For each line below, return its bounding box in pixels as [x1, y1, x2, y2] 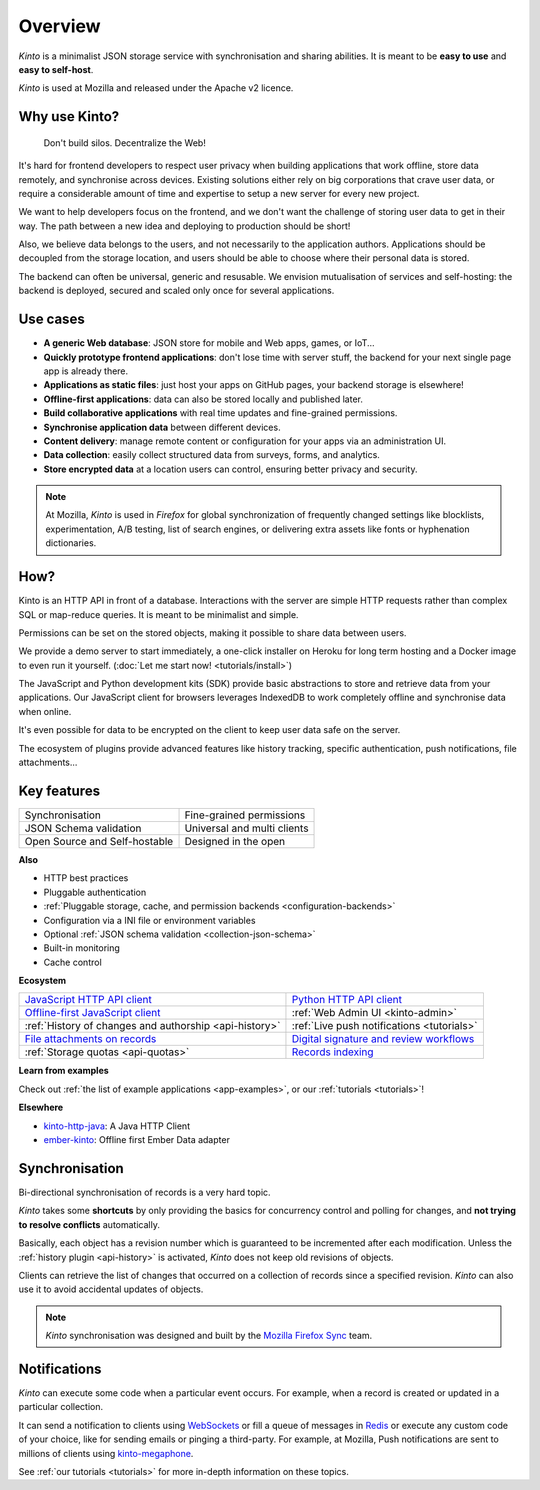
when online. [18, 705, 72, 717]
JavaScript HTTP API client [24, 993, 152, 1007]
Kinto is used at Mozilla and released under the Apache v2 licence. [18, 82, 294, 94]
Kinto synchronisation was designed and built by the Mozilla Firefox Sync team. [45, 1330, 373, 1342]
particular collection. [18, 1401, 104, 1413]
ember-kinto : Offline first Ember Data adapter [43, 1134, 230, 1146]
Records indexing [291, 1045, 374, 1059]
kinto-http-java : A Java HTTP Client [43, 1120, 190, 1132]
